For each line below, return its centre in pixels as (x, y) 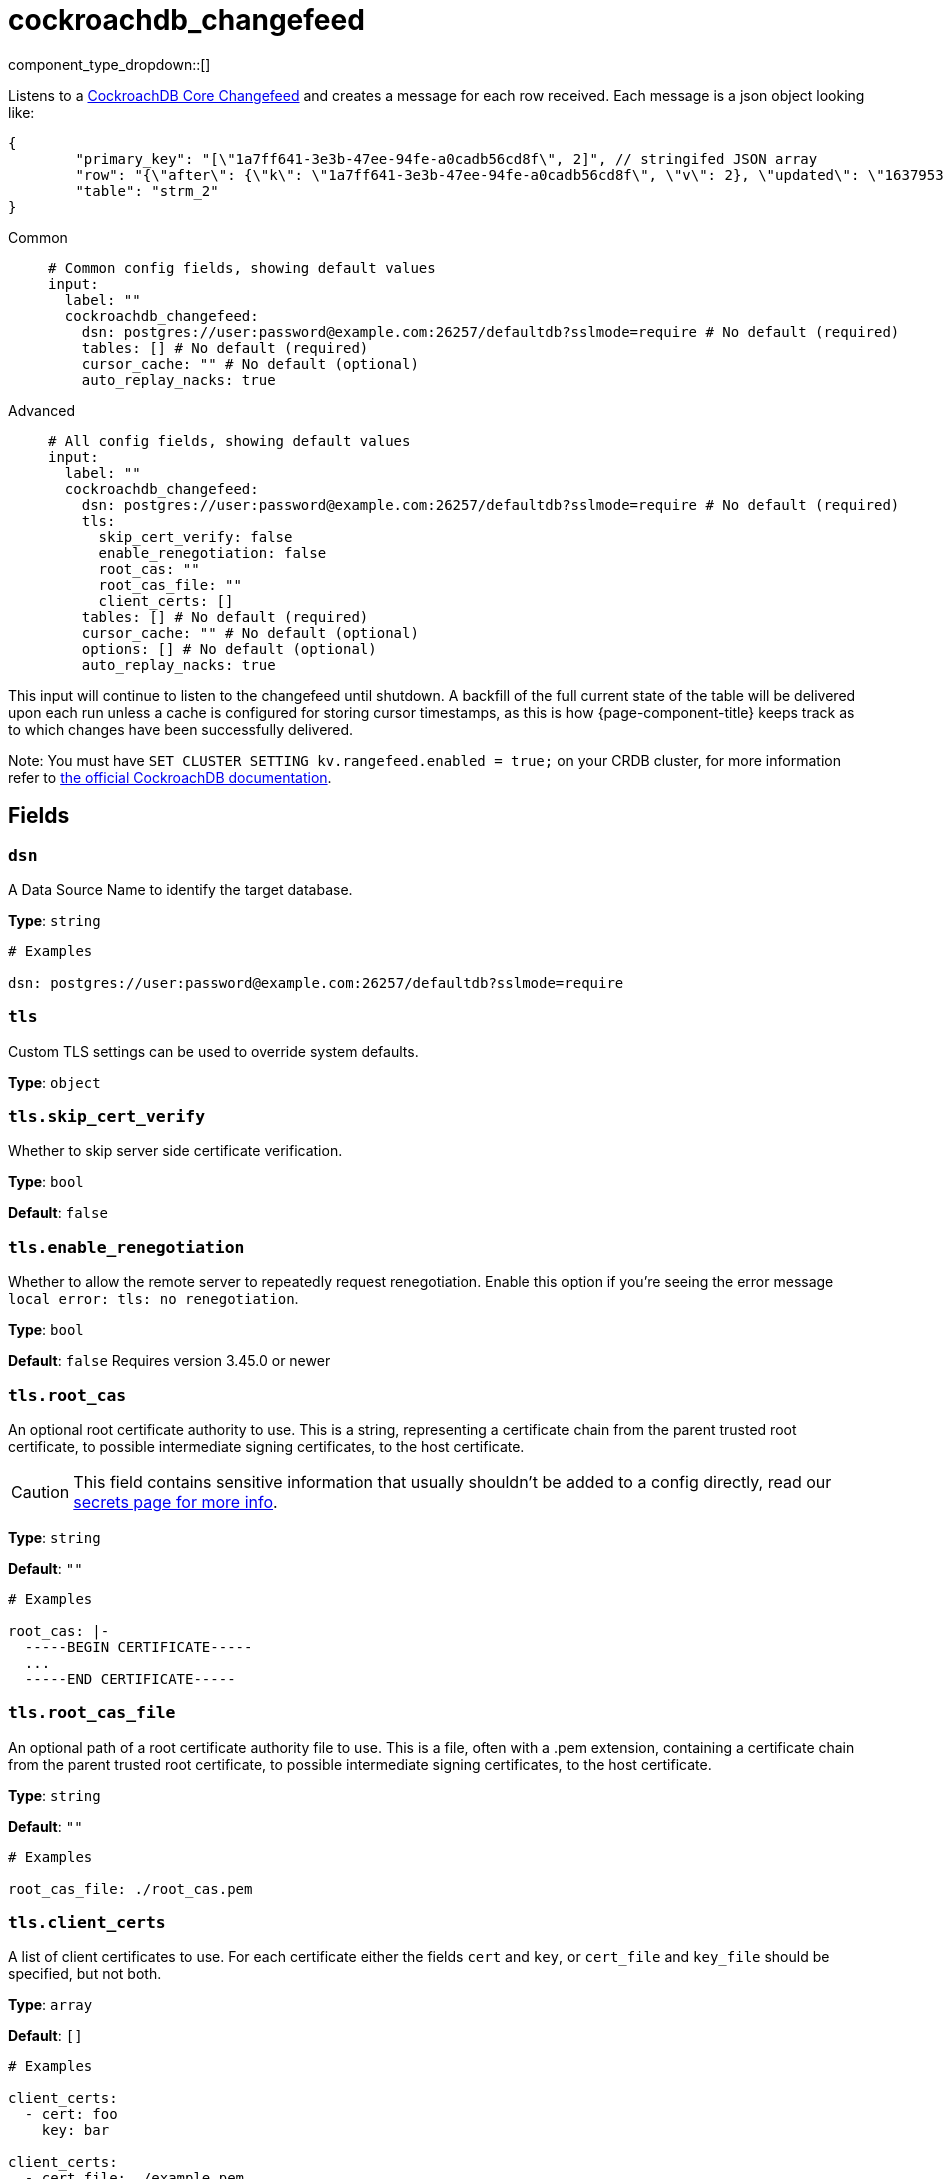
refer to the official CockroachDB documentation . (170, 777)
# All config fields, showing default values (229, 440)
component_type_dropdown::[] (109, 64)
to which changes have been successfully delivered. (181, 729)
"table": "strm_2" (147, 190)
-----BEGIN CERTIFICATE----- (138, 1646)
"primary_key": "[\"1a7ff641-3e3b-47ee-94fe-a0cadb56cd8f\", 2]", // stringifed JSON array (446, 158)
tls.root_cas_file (92, 1713)
